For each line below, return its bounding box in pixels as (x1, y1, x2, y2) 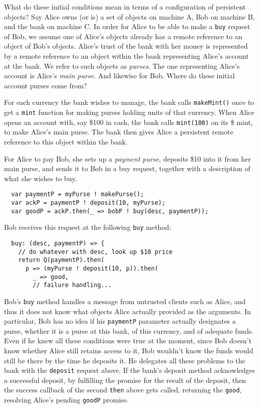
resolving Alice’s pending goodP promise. (4, 394, 129, 405)
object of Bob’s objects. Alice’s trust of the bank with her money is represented (4, 41, 248, 51)
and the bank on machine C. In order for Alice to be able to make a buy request (4, 21, 250, 32)
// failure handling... (33, 282, 112, 289)
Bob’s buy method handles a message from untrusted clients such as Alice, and (4, 296, 246, 306)
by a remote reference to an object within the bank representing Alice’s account (4, 51, 249, 61)
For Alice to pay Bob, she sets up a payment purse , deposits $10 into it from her (4, 153, 251, 164)
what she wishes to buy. (4, 173, 77, 183)
